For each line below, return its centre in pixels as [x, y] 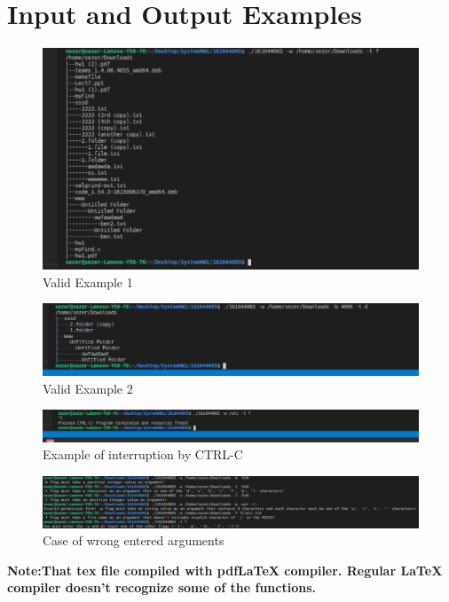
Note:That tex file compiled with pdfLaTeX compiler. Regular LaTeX [225, 570]
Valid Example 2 [88, 388]
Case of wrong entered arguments [134, 540]
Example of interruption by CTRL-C [143, 454]
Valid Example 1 [88, 281]
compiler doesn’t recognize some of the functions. [161, 587]
